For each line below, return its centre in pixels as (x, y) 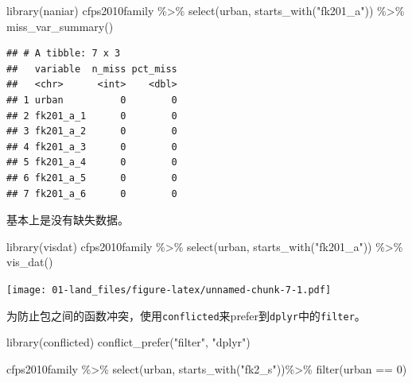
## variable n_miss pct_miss (92, 69)
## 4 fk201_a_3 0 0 (92, 147)
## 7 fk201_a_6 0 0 (92, 193)
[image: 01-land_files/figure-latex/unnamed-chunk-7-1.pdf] (169, 290)
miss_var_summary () (60, 26)
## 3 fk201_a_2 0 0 (92, 132)
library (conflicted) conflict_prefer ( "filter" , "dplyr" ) (128, 342)
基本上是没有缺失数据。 (68, 220)
